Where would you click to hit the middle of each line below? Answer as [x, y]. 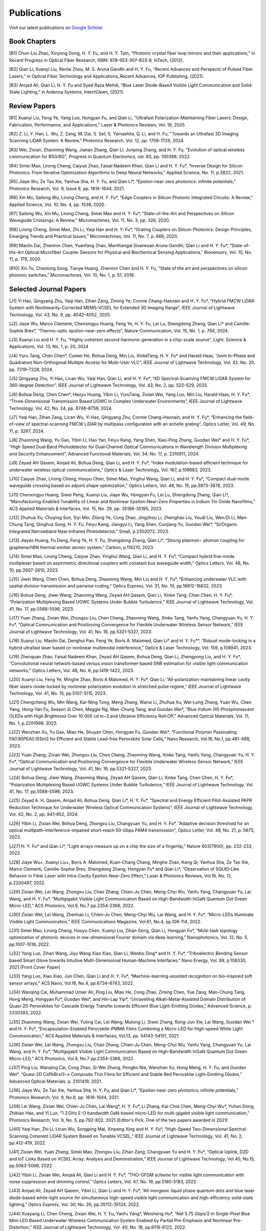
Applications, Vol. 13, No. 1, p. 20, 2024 [49, 347]
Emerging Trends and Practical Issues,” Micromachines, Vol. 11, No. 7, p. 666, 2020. [94, 236]
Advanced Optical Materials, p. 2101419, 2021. [56, 1081]
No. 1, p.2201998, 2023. [33, 723]
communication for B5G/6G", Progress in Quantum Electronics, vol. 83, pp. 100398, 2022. [100, 157]
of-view [17, 424]
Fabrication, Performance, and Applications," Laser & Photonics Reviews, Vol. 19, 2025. [98, 125]
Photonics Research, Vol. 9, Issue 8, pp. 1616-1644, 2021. [67, 188]
